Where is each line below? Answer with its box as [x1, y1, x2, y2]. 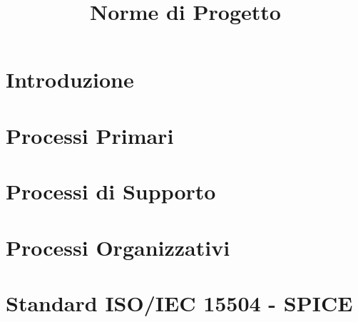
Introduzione [6, 65, 134, 94]
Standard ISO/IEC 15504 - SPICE [6, 288, 353, 317]
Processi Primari [6, 120, 174, 150]
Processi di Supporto [6, 177, 216, 206]
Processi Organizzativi [6, 232, 230, 261]
